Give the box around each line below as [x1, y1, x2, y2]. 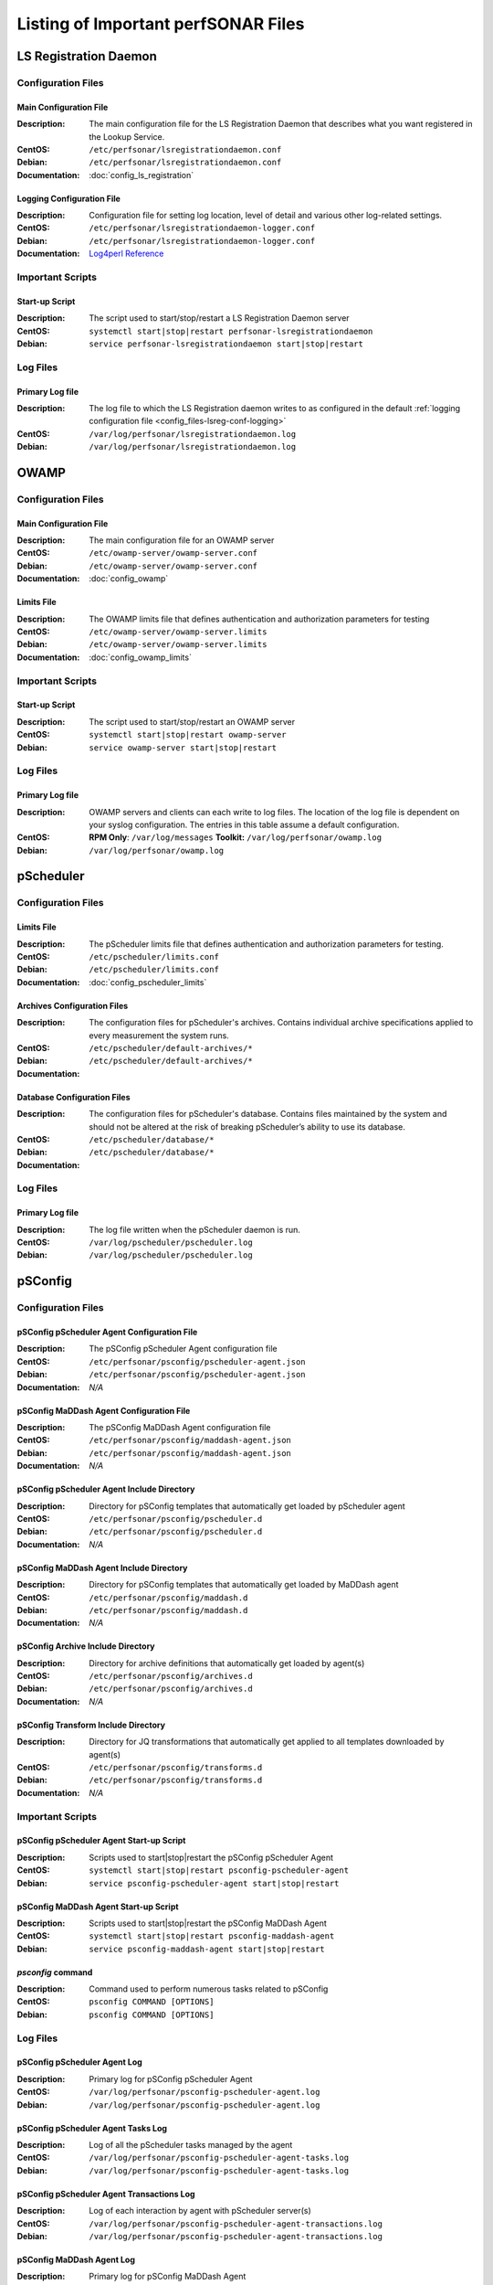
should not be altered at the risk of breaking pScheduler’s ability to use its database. [89, 1121, 406, 1132]
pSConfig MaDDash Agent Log [16, 2254, 136, 2265]
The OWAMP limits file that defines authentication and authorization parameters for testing [89, 613, 430, 624]
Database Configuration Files [16, 1091, 131, 1102]
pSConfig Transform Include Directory [16, 1719, 166, 1730]
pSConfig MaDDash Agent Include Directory [16, 1562, 188, 1573]
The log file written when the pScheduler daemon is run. [89, 1224, 301, 1235]
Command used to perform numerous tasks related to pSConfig [89, 1983, 329, 1994]
